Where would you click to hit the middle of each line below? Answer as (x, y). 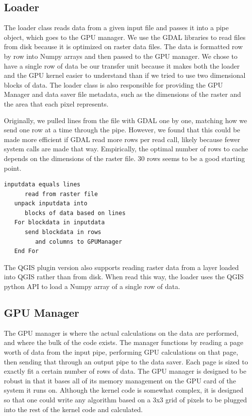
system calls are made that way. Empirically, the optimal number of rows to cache (126, 149)
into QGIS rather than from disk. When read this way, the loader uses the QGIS (124, 277)
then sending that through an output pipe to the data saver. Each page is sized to (126, 361)
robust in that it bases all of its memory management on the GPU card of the (120, 380)
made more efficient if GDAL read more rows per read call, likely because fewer (122, 139)
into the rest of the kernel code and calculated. (73, 409)
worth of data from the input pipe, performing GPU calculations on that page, (121, 352)
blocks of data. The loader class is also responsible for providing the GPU (113, 84)
